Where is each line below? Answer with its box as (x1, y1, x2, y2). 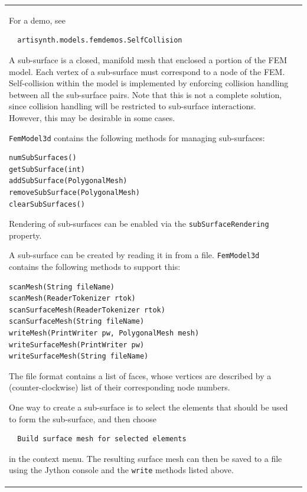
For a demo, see (9, 14, 66, 26)
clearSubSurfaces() (9, 200, 85, 208)
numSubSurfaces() (9, 154, 77, 162)
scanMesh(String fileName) (9, 282, 115, 291)
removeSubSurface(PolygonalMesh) (9, 188, 140, 197)
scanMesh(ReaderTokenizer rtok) (9, 294, 136, 303)
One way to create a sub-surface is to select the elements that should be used (9, 400, 288, 413)
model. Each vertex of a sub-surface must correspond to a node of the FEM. (9, 65, 285, 77)
